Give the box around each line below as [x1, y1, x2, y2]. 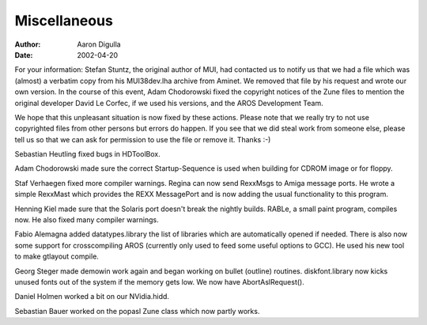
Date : [14, 50, 33, 59]
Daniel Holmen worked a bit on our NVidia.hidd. [14, 292, 170, 301]
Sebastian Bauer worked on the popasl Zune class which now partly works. [14, 306, 260, 316]
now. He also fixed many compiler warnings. [14, 215, 159, 225]
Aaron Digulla [77, 40, 122, 49]
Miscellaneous [14, 12, 114, 29]
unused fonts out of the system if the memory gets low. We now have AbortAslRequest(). [14, 277, 304, 286]
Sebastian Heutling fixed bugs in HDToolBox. [14, 149, 161, 159]
